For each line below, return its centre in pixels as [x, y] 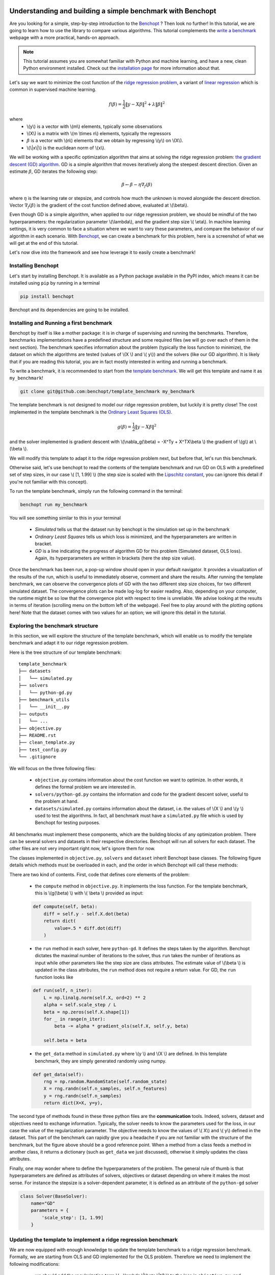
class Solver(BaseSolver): [54, 1196]
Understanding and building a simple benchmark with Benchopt [113, 11]
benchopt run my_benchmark [54, 505]
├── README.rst [37, 735]
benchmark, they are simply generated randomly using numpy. [101, 1061]
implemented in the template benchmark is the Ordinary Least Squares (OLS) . [91, 412]
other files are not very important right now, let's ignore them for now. [82, 849]
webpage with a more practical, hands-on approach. [64, 38]
